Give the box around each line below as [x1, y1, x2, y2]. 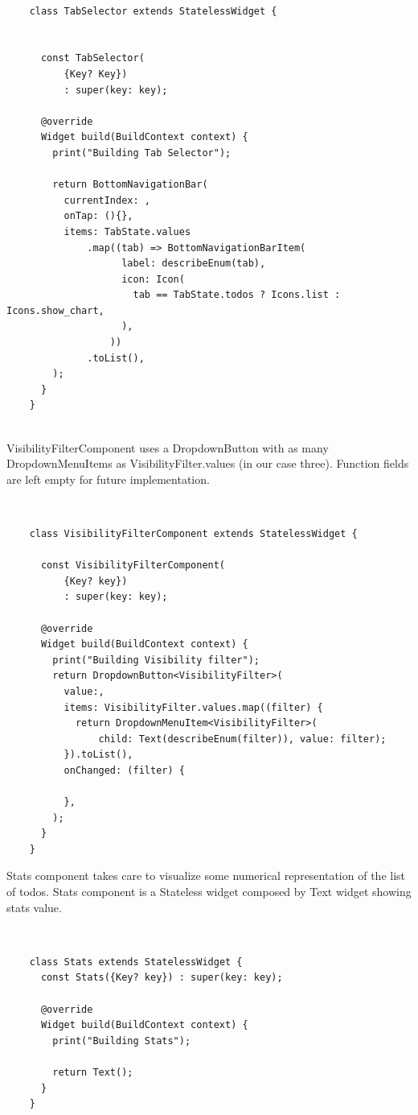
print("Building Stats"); [52, 1034, 191, 1047]
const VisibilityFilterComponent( [40, 560, 226, 572]
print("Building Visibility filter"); [52, 654, 260, 666]
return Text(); [52, 1067, 133, 1078]
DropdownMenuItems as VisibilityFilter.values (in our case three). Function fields [6, 455, 409, 472]
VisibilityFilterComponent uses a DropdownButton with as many [6, 439, 329, 456]
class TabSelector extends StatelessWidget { [29, 5, 277, 17]
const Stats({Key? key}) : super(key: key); [40, 972, 283, 984]
